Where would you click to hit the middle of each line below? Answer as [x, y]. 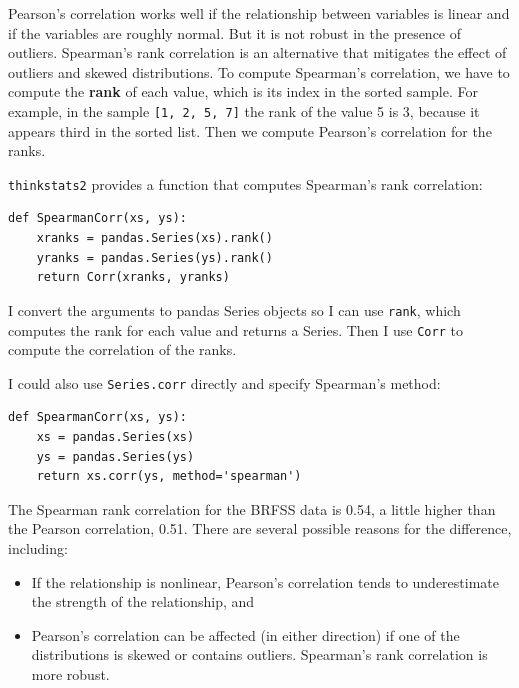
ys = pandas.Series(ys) [115, 456]
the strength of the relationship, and [143, 601]
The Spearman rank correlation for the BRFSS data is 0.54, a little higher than [252, 508]
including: [38, 547]
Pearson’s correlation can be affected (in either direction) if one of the [245, 634]
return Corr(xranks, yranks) [133, 277]
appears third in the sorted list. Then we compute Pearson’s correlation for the [250, 130]
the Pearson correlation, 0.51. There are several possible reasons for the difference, [260, 528]
